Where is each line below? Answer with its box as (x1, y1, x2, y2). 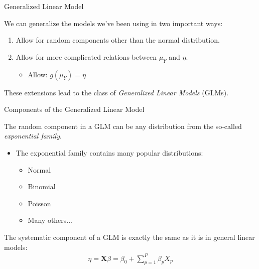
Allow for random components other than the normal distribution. (16, 35, 220, 45)
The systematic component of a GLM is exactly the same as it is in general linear (4, 231, 255, 242)
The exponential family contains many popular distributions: (16, 147, 203, 158)
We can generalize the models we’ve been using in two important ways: (4, 18, 223, 28)
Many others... (28, 215, 73, 225)
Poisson (28, 198, 51, 208)
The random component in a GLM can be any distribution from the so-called (4, 120, 242, 131)
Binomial (28, 181, 56, 192)
